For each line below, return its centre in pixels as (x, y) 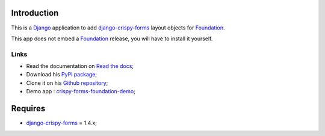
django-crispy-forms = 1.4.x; (62, 123)
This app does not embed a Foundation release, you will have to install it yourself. (112, 39)
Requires (28, 109)
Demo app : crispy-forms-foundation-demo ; (81, 91)
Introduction (35, 13)
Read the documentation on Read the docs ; (80, 66)
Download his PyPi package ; (62, 75)
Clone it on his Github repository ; (67, 83)
